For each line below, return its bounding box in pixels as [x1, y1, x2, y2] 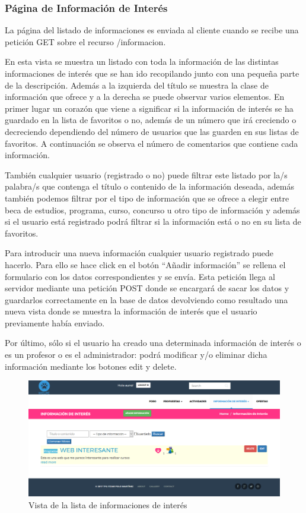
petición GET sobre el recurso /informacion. [5, 35, 166, 48]
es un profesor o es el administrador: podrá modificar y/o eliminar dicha [5, 348, 267, 361]
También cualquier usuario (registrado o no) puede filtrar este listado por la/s [5, 168, 288, 181]
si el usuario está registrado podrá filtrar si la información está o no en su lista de [5, 215, 301, 228]
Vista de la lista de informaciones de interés [28, 498, 187, 511]
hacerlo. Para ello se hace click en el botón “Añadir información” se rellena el [5, 258, 286, 270]
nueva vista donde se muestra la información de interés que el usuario [5, 305, 257, 317]
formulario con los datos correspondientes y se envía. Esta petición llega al [5, 270, 275, 282]
